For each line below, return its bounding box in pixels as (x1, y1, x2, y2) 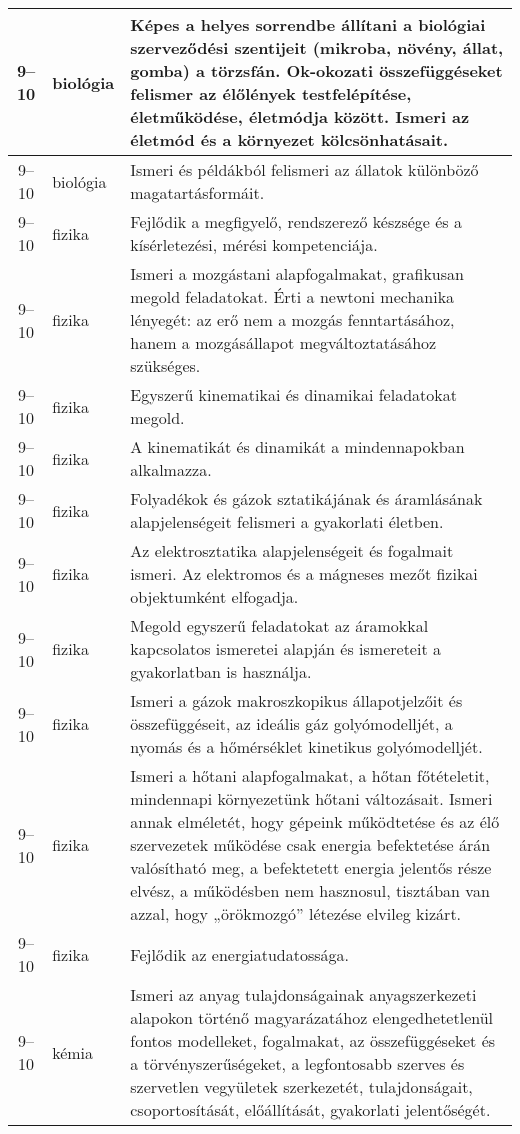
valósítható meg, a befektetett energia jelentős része (130, 856, 492, 879)
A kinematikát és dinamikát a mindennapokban (130, 435, 465, 458)
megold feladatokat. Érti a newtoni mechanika (130, 285, 455, 308)
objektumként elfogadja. (130, 585, 299, 608)
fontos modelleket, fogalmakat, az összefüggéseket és (130, 1029, 496, 1052)
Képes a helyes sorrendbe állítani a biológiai (130, 13, 486, 36)
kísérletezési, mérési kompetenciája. (130, 233, 378, 256)
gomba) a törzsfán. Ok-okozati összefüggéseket (130, 59, 503, 82)
